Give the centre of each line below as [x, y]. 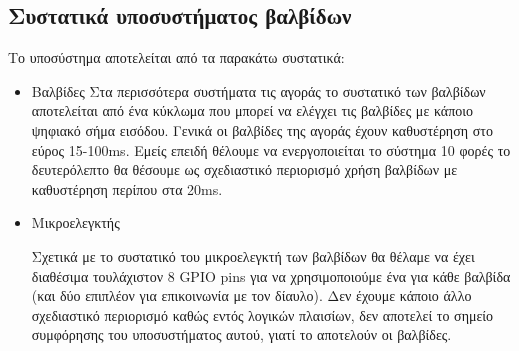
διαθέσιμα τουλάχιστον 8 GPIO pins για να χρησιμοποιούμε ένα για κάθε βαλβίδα [271, 275]
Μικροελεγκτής [75, 222]
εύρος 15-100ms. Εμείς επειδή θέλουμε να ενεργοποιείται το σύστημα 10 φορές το [271, 149]
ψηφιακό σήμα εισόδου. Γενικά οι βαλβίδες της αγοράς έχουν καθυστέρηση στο [262, 129]
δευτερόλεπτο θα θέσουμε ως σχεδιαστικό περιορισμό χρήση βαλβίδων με [244, 169]
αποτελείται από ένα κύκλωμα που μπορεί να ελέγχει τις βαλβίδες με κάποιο [252, 110]
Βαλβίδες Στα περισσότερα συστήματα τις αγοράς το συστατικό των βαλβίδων [258, 90]
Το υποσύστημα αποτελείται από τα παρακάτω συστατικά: [176, 57]
